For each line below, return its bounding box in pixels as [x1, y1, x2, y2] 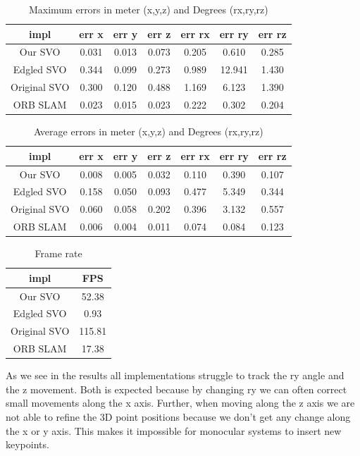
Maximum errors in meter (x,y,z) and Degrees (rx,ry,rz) [28, 2, 268, 16]
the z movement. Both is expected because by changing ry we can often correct [6, 381, 347, 396]
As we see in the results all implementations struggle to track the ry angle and [6, 368, 345, 383]
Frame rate [35, 246, 82, 261]
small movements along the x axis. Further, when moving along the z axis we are [6, 395, 355, 410]
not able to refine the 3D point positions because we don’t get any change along [6, 409, 351, 424]
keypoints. [6, 437, 49, 452]
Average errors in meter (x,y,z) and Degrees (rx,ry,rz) [33, 124, 263, 139]
